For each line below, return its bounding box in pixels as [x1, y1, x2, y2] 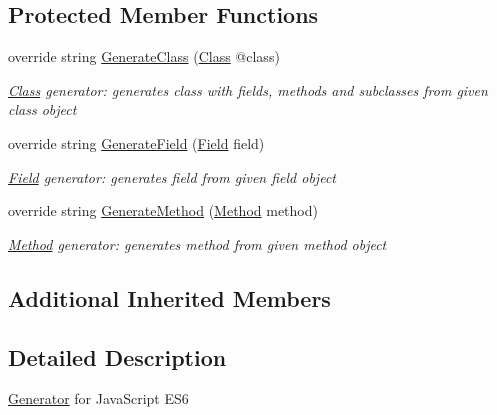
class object [8, 99, 77, 120]
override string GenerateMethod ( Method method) [8, 200, 318, 221]
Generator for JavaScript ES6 [8, 388, 189, 409]
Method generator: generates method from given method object [8, 233, 387, 254]
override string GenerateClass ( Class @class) [8, 46, 280, 67]
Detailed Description [8, 341, 227, 372]
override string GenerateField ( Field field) [8, 132, 265, 153]
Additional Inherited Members [8, 282, 331, 313]
